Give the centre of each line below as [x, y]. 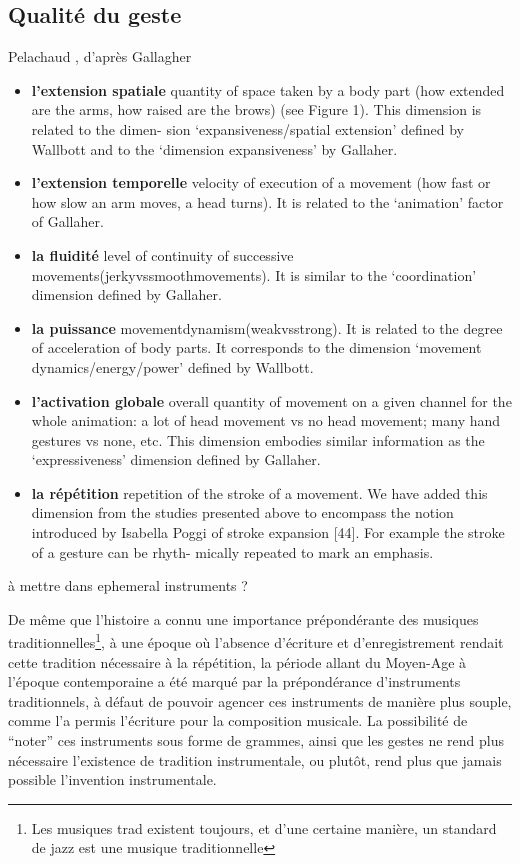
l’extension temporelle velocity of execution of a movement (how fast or [261, 182]
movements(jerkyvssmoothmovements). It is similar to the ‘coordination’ [254, 274]
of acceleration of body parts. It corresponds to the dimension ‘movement [256, 347]
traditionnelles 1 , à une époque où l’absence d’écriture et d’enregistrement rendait [256, 641]
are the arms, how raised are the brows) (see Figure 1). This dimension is [256, 109]
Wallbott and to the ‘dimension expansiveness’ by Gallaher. [214, 148]
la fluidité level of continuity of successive [162, 254]
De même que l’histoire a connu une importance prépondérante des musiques [243, 618]
